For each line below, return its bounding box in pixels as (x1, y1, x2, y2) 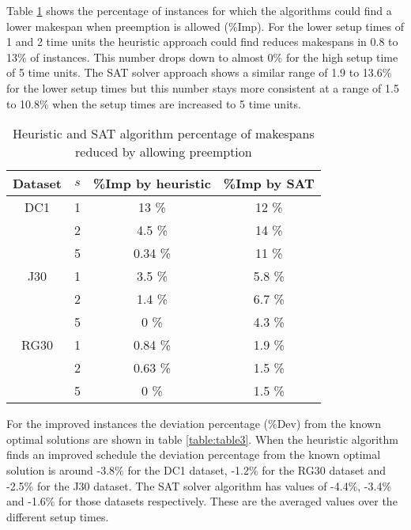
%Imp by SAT (223, 174, 315, 193)
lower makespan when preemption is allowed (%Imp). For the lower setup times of (6, 17, 405, 34)
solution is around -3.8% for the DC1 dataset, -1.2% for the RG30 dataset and (6, 461, 386, 478)
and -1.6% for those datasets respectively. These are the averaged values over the (6, 493, 398, 509)
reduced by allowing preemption (75, 142, 252, 161)
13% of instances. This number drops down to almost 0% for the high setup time (6, 48, 398, 65)
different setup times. (6, 508, 109, 524)
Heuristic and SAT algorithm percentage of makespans (13, 124, 315, 143)
